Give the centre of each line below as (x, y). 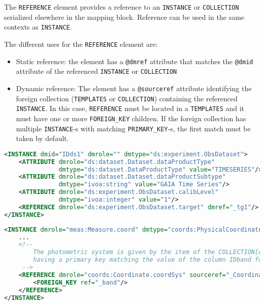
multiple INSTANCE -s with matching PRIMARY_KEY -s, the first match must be (133, 128)
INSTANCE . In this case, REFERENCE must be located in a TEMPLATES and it (130, 108)
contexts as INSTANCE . (38, 27)
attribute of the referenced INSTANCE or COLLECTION (96, 71)
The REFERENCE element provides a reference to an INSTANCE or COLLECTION (122, 7)
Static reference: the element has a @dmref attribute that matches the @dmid (135, 61)
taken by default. (42, 138)
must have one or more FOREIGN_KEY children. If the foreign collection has (131, 118)
